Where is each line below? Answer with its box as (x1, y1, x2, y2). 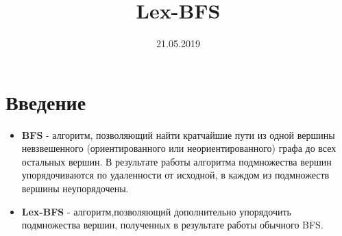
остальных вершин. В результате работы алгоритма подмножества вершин (21, 154, 332, 168)
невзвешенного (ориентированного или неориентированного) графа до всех (21, 141, 337, 155)
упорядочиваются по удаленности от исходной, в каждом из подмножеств (21, 168, 330, 182)
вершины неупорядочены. (21, 181, 129, 196)
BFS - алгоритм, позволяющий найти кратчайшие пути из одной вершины (21, 127, 335, 142)
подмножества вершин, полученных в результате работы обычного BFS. (21, 218, 323, 232)
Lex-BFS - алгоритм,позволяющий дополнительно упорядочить (21, 204, 291, 218)
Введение (5, 88, 86, 116)
